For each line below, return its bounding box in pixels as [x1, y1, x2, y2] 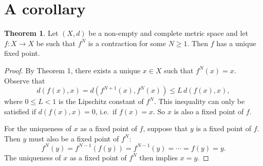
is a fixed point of [196, 123, 251, 134]
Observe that [4, 75, 45, 86]
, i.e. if [95, 106, 117, 116]
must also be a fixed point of [29, 133, 119, 143]
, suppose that [143, 123, 188, 134]
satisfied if [4, 106, 36, 116]
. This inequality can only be [154, 96, 245, 107]
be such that [36, 37, 76, 48]
